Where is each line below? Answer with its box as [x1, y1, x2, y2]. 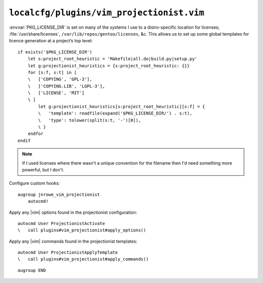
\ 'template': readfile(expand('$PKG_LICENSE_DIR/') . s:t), [38, 111, 192, 116]
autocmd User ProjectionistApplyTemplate [18, 250, 118, 255]
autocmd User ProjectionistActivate [18, 221, 105, 226]
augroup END [18, 267, 46, 273]
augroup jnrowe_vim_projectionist [18, 191, 100, 197]
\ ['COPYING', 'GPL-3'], [27, 76, 93, 82]
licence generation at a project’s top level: [9, 38, 93, 44]
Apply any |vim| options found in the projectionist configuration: [9, 209, 137, 215]
